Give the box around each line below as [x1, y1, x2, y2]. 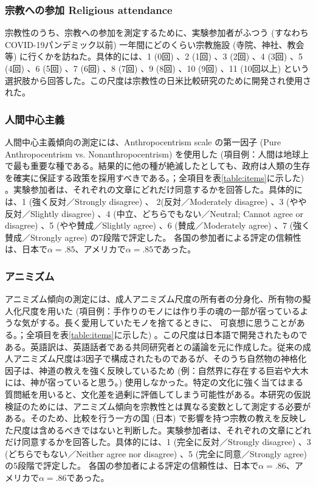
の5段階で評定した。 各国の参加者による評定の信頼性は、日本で [5, 459, 259, 472]
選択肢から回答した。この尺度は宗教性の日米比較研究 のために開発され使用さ [5, 74, 311, 86]
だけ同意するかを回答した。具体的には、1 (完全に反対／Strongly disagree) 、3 [5, 435, 311, 448]
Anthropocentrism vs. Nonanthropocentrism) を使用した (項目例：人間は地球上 [5, 147, 309, 160]
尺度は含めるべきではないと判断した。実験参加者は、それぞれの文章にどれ [13, 423, 311, 436]
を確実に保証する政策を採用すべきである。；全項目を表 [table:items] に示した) [5, 171, 304, 184]
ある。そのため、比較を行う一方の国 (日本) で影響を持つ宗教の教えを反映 [5, 412, 298, 424]
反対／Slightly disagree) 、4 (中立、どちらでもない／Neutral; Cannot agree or [5, 207, 303, 219]
